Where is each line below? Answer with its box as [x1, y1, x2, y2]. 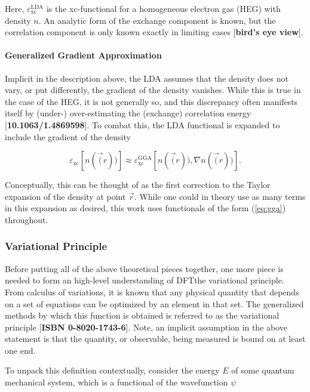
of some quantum [231, 364, 294, 376]
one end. [5, 344, 36, 356]
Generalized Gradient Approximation [5, 49, 162, 61]
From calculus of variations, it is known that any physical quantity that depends [5, 285, 299, 298]
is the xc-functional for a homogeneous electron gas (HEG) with [46, 2, 281, 14]
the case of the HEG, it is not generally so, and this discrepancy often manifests [5, 95, 298, 107]
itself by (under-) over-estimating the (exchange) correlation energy [5, 107, 251, 119]
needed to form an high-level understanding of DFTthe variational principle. [5, 274, 284, 286]
